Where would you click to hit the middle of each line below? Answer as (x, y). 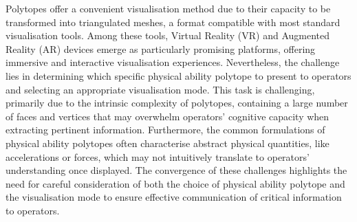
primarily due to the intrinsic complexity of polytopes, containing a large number (177, 103)
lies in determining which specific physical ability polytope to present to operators (178, 75)
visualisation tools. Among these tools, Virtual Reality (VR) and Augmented (167, 35)
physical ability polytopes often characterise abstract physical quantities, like (167, 143)
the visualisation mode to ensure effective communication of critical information (174, 197)
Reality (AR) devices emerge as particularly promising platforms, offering (161, 48)
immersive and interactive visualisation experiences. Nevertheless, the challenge (173, 62)
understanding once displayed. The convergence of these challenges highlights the (176, 170)
